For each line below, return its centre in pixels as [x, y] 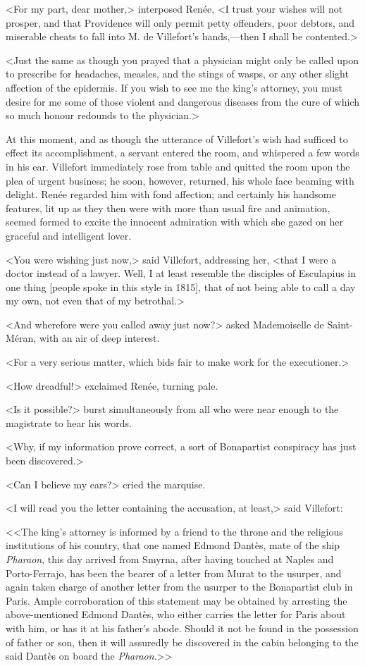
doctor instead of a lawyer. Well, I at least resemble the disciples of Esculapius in [181, 273]
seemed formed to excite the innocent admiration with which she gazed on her [174, 222]
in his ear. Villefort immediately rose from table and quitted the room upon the [178, 166]
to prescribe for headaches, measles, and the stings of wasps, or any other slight [177, 74]
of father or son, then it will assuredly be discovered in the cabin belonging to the [182, 642]
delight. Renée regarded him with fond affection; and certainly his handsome [171, 194]
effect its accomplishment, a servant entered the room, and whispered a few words [182, 153]
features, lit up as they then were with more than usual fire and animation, [168, 208]
